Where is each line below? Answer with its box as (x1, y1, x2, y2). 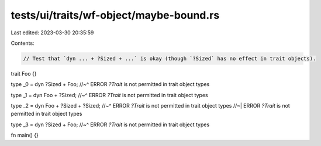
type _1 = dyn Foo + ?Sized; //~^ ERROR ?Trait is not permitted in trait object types (11, 91, 208, 98)
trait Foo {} (11, 70, 37, 77)
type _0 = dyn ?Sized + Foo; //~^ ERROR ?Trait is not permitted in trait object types (11, 81, 210, 88)
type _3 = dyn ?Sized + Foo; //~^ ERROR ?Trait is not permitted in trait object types (11, 121, 210, 128)
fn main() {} (11, 131, 39, 139)
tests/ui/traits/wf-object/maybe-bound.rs (11, 9, 220, 22)
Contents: (11, 40, 34, 47)
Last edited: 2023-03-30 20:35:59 (11, 29, 94, 36)
